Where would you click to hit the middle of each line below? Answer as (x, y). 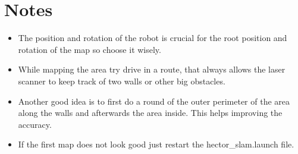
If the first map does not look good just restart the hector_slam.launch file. (156, 144)
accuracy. (35, 124)
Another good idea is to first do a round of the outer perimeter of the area (154, 101)
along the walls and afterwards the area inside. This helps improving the (150, 113)
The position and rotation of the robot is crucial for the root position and (153, 38)
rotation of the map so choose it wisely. (90, 49)
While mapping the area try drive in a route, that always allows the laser (152, 69)
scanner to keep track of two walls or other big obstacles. (122, 81)
